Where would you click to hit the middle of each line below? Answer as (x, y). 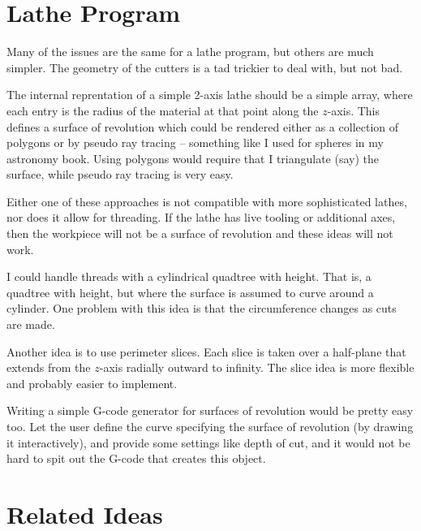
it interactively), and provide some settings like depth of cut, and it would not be (208, 442)
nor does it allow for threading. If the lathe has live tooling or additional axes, (201, 217)
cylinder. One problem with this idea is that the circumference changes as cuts (202, 308)
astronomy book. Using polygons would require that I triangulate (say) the (193, 158)
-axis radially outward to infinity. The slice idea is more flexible (257, 367)
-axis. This (354, 110)
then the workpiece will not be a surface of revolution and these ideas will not (200, 233)
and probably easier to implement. (92, 383)
